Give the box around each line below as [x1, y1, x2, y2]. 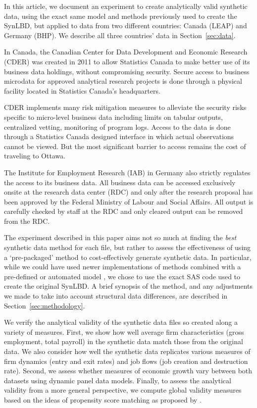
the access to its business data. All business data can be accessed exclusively [4, 177, 236, 187]
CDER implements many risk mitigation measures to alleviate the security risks [4, 102, 247, 112]
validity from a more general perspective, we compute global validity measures [4, 385, 242, 395]
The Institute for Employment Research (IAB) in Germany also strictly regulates [4, 167, 251, 177]
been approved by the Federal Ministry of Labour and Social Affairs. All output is [4, 196, 254, 206]
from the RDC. [4, 215, 50, 226]
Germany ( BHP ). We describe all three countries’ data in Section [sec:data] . [4, 30, 236, 40]
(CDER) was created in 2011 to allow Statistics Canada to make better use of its [4, 56, 250, 66]
